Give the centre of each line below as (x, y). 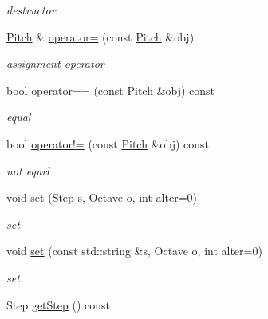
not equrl (28, 170)
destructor (31, 10)
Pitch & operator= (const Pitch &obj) (100, 36)
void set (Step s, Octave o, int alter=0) (102, 197)
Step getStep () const (58, 304)
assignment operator (55, 63)
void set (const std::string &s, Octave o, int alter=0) (134, 251)
